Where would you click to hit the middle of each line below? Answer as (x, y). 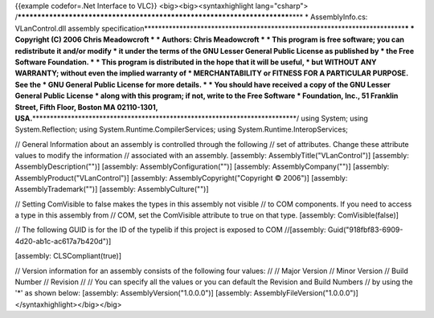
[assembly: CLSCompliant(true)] (68, 256)
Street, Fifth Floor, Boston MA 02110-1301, (86, 107)
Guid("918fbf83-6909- (365, 230)
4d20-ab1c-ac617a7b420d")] (63, 241)
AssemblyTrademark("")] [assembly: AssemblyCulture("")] (112, 190)
